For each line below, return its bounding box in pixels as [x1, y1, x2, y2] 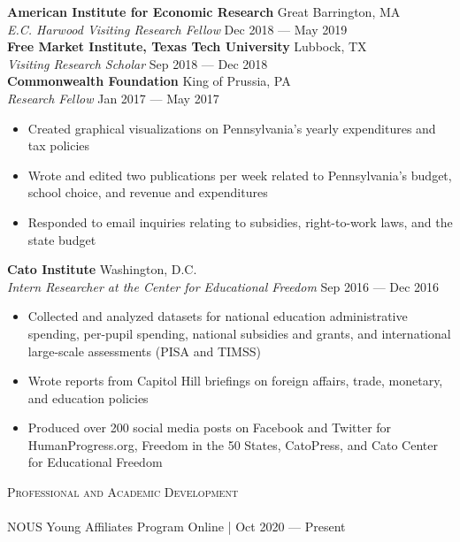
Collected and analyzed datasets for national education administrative [27, 307, 408, 325]
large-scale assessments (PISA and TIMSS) [27, 341, 261, 360]
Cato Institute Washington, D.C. [7, 260, 197, 279]
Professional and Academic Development [7, 483, 239, 501]
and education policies [27, 388, 149, 407]
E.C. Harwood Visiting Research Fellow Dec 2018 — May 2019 [7, 19, 348, 38]
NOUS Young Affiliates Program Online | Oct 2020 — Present [7, 517, 346, 536]
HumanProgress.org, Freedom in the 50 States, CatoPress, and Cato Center [27, 435, 438, 454]
